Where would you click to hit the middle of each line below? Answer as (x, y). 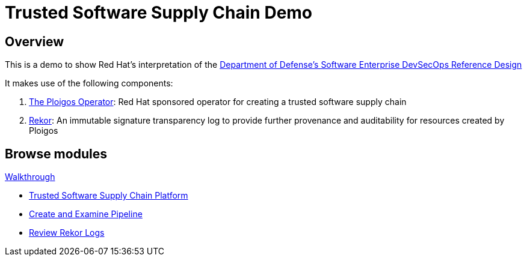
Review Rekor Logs (67, 233)
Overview (35, 41)
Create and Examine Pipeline (86, 214)
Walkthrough (30, 177)
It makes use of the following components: (89, 83)
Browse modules (56, 154)
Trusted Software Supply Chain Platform (109, 196)
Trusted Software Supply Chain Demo (159, 13)
